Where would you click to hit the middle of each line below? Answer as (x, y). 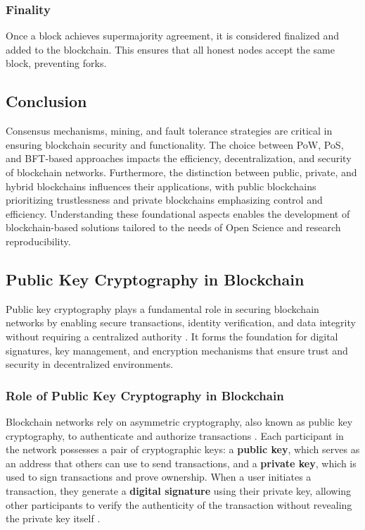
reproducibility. (38, 241)
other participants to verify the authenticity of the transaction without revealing (179, 504)
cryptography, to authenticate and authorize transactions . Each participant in (175, 435)
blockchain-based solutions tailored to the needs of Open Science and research (173, 227)
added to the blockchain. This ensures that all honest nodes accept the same (170, 49)
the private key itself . (53, 518)
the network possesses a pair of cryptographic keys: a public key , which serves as (183, 449)
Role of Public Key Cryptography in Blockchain (145, 395)
